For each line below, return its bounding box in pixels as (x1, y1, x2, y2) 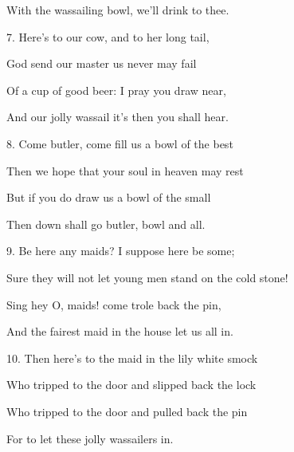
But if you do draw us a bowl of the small (6, 189, 211, 206)
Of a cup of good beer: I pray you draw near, (6, 81, 226, 98)
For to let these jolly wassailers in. (6, 430, 174, 446)
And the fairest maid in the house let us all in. (6, 323, 233, 340)
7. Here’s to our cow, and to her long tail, (6, 28, 210, 45)
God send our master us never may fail (6, 55, 197, 72)
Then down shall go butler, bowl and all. (6, 215, 206, 232)
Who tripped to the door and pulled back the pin (6, 403, 248, 419)
